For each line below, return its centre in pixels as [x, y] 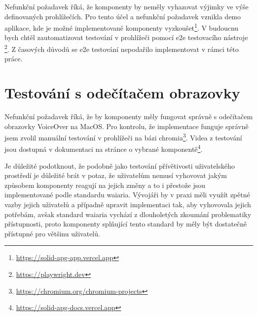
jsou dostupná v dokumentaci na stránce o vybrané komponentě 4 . [104, 148]
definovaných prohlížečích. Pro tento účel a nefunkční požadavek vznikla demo [123, 16]
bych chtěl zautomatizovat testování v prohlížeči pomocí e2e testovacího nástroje [126, 37]
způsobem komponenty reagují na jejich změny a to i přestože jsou [105, 185]
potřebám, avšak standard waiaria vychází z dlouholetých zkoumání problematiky [128, 214]
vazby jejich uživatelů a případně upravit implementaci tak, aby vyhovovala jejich [128, 204]
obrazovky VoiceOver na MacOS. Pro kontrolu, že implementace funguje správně [127, 126]
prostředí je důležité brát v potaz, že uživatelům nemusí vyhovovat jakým [116, 175]
